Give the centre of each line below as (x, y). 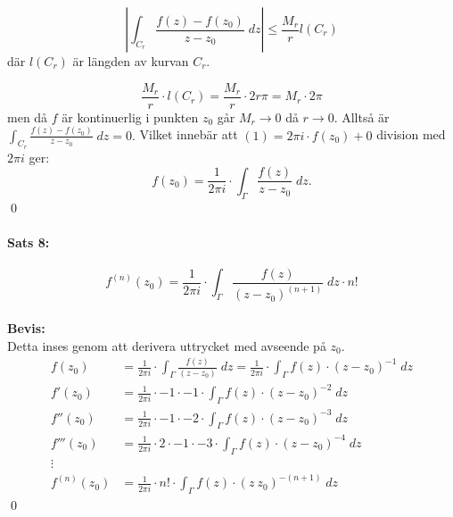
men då (28, 117)
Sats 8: (29, 242)
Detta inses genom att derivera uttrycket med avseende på (167, 345)
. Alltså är (362, 117)
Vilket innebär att (189, 134)
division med (411, 134)
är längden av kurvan (131, 61)
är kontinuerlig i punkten (130, 117)
